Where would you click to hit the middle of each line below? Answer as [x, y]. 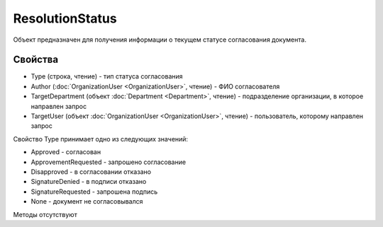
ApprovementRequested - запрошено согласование [109, 162]
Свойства [36, 60]
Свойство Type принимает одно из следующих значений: [100, 139]
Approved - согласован [66, 152]
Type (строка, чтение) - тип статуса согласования [107, 76]
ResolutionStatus [65, 18]
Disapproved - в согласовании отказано [91, 171]
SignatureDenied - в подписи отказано [89, 182]
